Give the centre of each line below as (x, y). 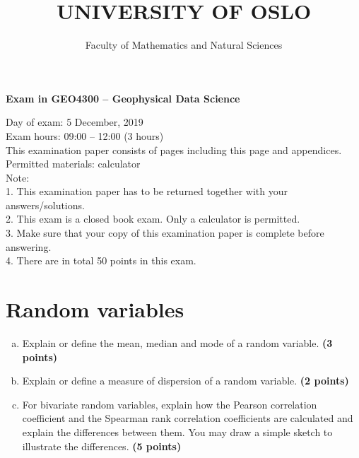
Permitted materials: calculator (73, 164)
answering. (29, 246)
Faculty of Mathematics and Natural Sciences (184, 45)
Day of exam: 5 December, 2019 (75, 122)
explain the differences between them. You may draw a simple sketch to (177, 431)
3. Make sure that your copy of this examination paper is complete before (165, 233)
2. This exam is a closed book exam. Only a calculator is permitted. (153, 219)
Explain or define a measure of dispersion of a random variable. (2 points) (186, 381)
